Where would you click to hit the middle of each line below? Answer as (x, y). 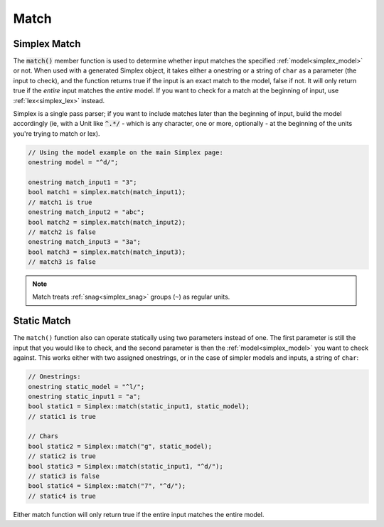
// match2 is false (62, 232)
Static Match (42, 321)
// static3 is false (64, 476)
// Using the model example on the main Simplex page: (126, 152)
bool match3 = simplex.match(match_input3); (107, 252)
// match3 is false (62, 262)
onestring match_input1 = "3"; (83, 182)
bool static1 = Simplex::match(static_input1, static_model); (139, 406)
